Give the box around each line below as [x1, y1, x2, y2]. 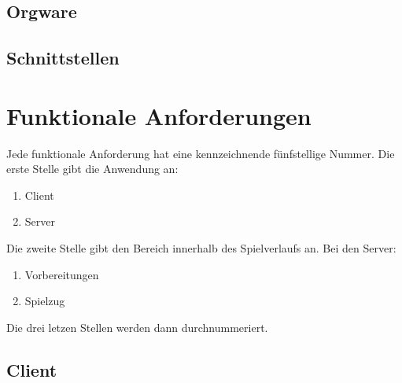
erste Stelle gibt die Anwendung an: [6, 160, 179, 177]
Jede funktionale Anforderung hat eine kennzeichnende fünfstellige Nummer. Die [6, 145, 395, 161]
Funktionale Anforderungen [6, 99, 312, 131]
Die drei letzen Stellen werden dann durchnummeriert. [6, 319, 268, 335]
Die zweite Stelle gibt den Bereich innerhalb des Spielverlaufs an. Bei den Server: [6, 240, 396, 256]
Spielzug [24, 293, 65, 309]
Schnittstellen [6, 46, 120, 70]
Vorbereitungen [24, 266, 99, 282]
